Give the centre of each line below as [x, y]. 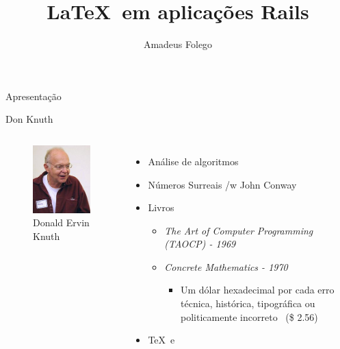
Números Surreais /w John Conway [222, 184]
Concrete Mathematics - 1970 [226, 266]
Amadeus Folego [178, 44]
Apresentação [34, 96]
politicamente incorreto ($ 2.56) [249, 316]
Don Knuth [29, 119]
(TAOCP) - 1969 [200, 244]
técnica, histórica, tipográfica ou [248, 303]
